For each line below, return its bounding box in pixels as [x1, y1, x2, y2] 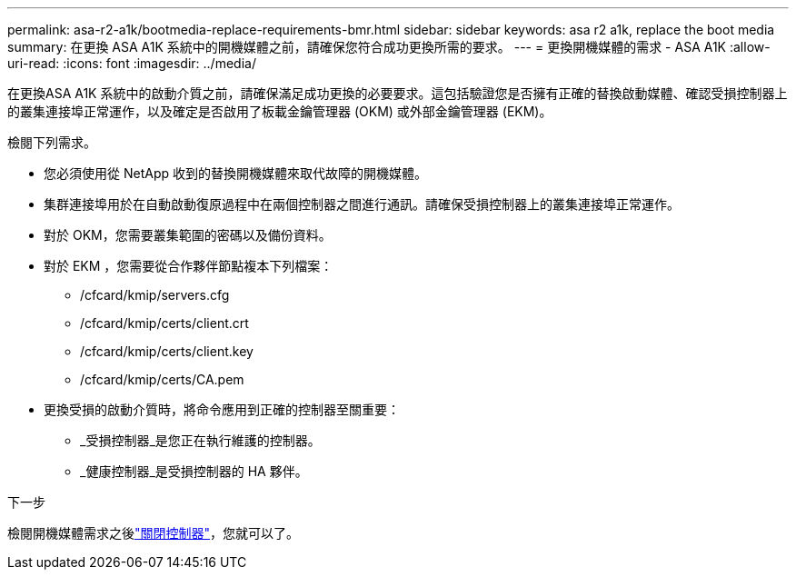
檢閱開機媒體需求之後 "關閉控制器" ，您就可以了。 [7, 525, 300, 541]
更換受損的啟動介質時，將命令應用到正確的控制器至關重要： [44, 402, 400, 417]
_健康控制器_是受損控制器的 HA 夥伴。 [80, 463, 308, 479]
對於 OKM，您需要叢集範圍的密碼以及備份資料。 [44, 227, 332, 243]
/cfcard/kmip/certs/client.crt [80, 315, 249, 331]
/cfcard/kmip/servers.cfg [80, 287, 230, 303]
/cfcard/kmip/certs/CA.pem [80, 372, 244, 387]
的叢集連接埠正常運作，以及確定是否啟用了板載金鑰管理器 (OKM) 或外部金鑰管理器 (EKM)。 [7, 104, 552, 119]
